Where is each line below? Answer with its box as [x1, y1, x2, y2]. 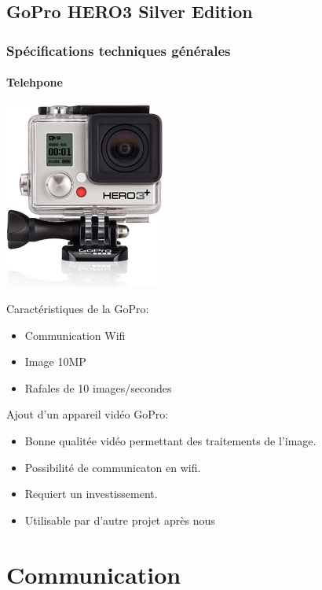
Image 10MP [24, 353, 86, 370]
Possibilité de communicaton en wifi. [24, 459, 201, 475]
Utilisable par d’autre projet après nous [24, 511, 215, 528]
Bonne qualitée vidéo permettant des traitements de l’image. [24, 432, 317, 448]
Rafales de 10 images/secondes [24, 379, 172, 396]
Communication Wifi [24, 326, 126, 343]
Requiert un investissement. [24, 485, 158, 502]
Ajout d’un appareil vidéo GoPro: [6, 406, 169, 422]
